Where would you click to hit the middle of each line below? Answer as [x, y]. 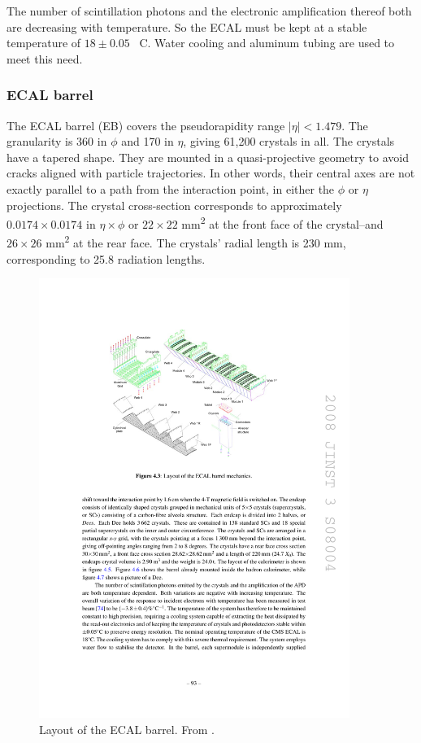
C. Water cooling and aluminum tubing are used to [267, 43]
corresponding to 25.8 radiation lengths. [106, 258]
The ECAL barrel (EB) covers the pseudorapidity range [146, 125]
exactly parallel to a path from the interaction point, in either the [171, 188]
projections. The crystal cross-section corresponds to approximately [174, 205]
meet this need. [45, 58]
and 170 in [148, 141]
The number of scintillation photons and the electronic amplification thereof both [209, 11]
